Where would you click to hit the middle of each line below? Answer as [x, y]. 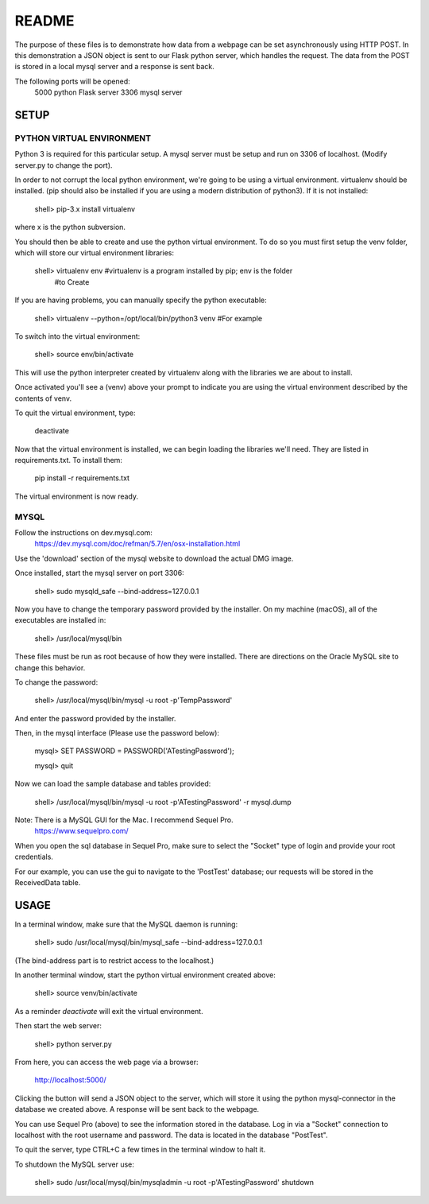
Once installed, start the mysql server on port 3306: [99, 573]
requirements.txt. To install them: [69, 460]
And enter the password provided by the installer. [95, 718]
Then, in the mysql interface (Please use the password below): [117, 733]
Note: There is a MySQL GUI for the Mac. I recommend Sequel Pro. [124, 820]
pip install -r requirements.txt [82, 478]
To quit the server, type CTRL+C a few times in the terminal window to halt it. [140, 1150]
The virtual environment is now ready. [77, 496]
